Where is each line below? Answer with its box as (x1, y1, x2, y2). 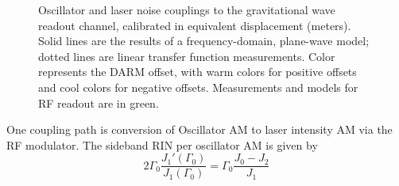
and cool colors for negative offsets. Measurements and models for (38, 78, 358, 95)
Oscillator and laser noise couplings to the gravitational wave (38, 2, 335, 17)
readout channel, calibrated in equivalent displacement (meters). (38, 17, 351, 33)
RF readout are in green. (38, 94, 159, 111)
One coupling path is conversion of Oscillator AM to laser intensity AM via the (6, 121, 393, 138)
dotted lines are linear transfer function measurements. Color (38, 47, 335, 64)
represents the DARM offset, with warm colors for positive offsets (38, 63, 357, 80)
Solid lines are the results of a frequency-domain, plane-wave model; (38, 32, 370, 49)
